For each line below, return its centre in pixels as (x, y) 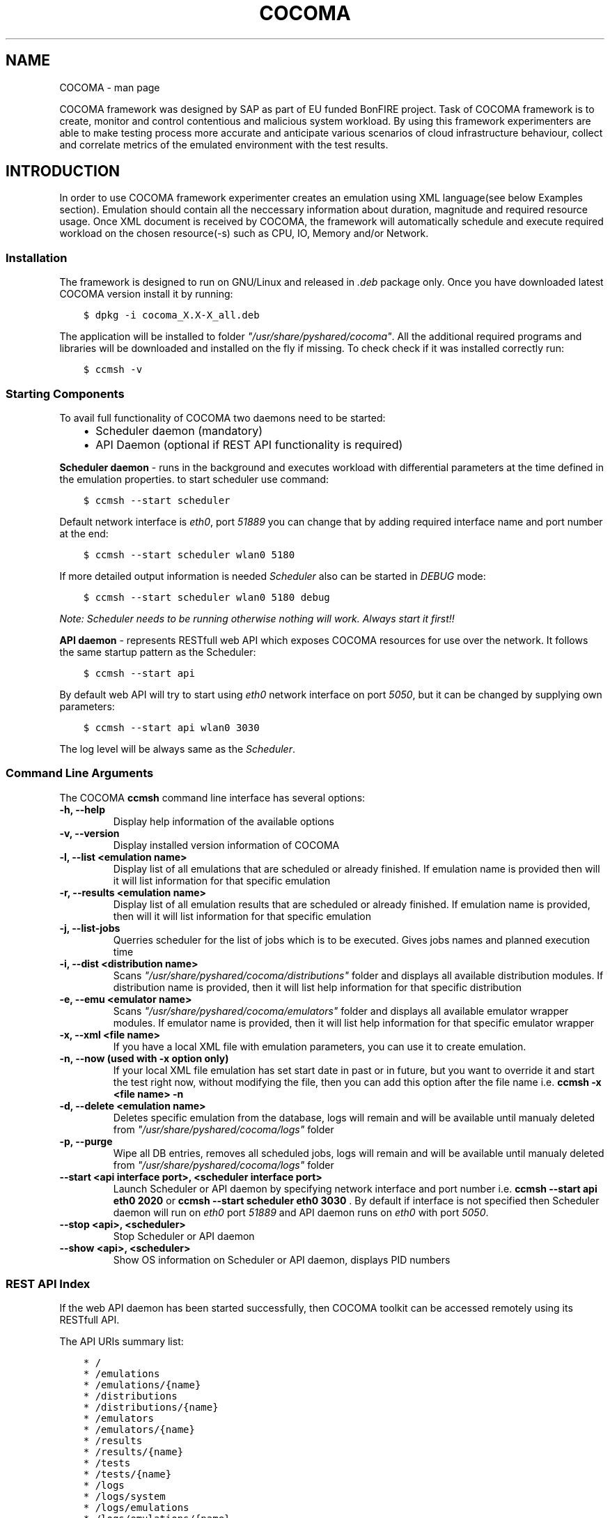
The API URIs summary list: (122, 1342)
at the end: (84, 533)
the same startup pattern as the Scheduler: (158, 652)
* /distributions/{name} (151, 1408)
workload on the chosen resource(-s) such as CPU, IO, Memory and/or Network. (244, 233)
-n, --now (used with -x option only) (144, 1058)
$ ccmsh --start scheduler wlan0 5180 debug (206, 597)
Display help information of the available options (224, 821)
